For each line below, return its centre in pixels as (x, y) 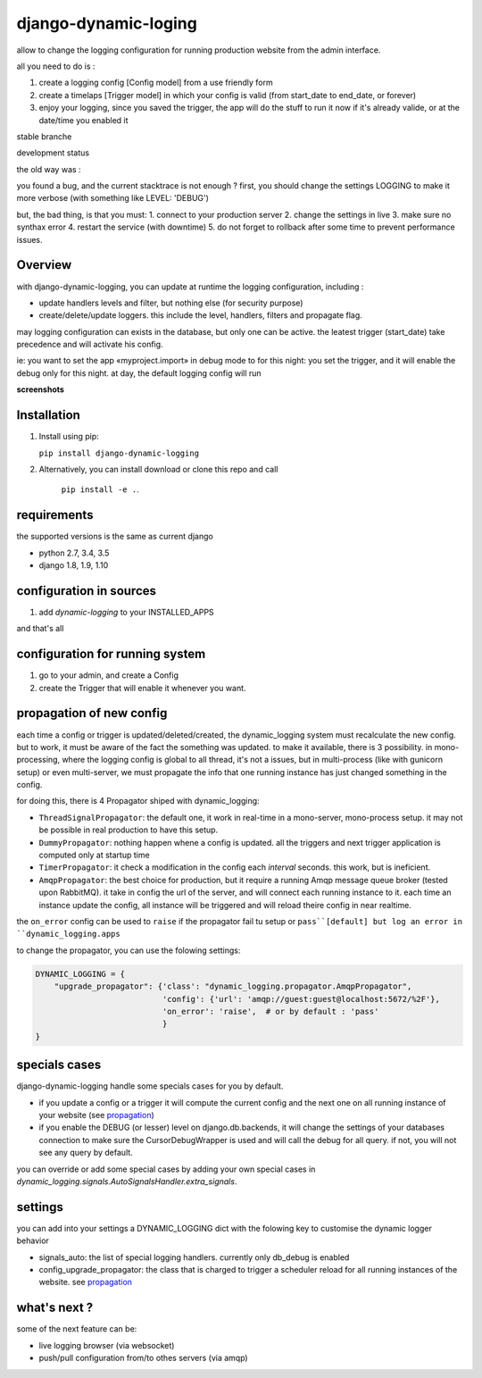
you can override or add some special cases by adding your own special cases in (166, 1169)
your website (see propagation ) (97, 1115)
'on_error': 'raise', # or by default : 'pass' (270, 1011)
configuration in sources (86, 591)
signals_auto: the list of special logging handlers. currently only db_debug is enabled (194, 1257)
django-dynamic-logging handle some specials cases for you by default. (150, 1086)
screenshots (40, 389)
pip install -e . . (100, 489)
